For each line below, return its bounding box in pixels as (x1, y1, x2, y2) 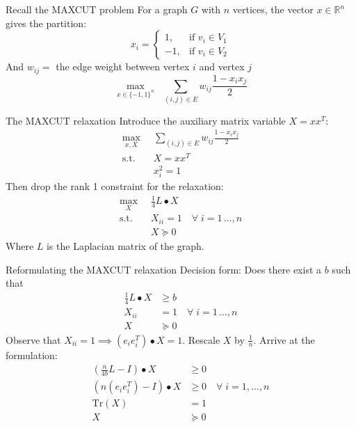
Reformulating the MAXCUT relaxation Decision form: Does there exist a (6, 262, 322, 276)
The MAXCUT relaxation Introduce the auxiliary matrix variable (6, 113, 286, 127)
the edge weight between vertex (56, 59, 190, 74)
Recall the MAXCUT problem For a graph (6, 2, 188, 16)
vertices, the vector (232, 2, 314, 16)
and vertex (199, 59, 245, 74)
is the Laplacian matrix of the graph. (46, 238, 204, 253)
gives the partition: (6, 15, 87, 30)
